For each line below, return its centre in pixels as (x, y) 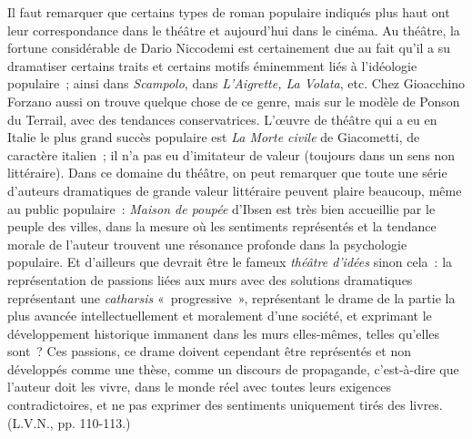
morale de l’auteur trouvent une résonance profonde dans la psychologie (207, 244)
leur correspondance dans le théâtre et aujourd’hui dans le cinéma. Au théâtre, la (234, 30)
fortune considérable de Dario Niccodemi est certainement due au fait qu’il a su (229, 48)
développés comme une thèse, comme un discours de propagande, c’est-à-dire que (233, 368)
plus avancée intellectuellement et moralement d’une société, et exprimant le (220, 316)
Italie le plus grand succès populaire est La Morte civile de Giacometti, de (214, 137)
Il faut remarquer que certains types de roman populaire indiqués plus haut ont (229, 12)
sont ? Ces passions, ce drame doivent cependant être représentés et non (209, 351)
